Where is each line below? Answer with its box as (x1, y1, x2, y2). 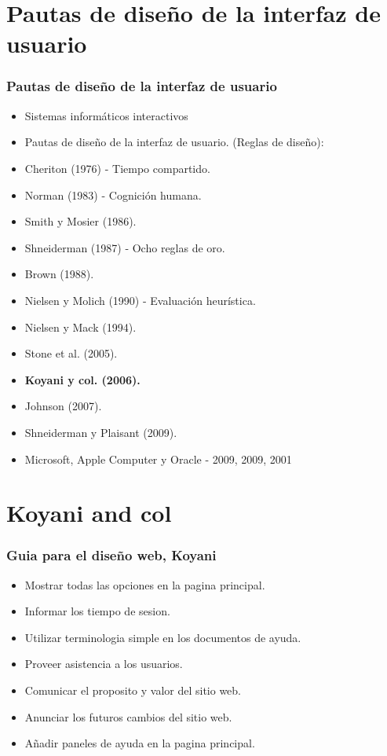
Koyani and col (6, 497, 172, 529)
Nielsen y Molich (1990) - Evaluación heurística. (24, 292, 256, 308)
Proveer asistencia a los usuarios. (24, 655, 183, 672)
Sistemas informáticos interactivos (24, 107, 188, 123)
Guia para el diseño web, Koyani (6, 545, 217, 565)
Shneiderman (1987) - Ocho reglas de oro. (24, 239, 225, 255)
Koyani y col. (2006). (24, 371, 141, 387)
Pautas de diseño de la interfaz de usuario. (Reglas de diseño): (24, 134, 324, 150)
